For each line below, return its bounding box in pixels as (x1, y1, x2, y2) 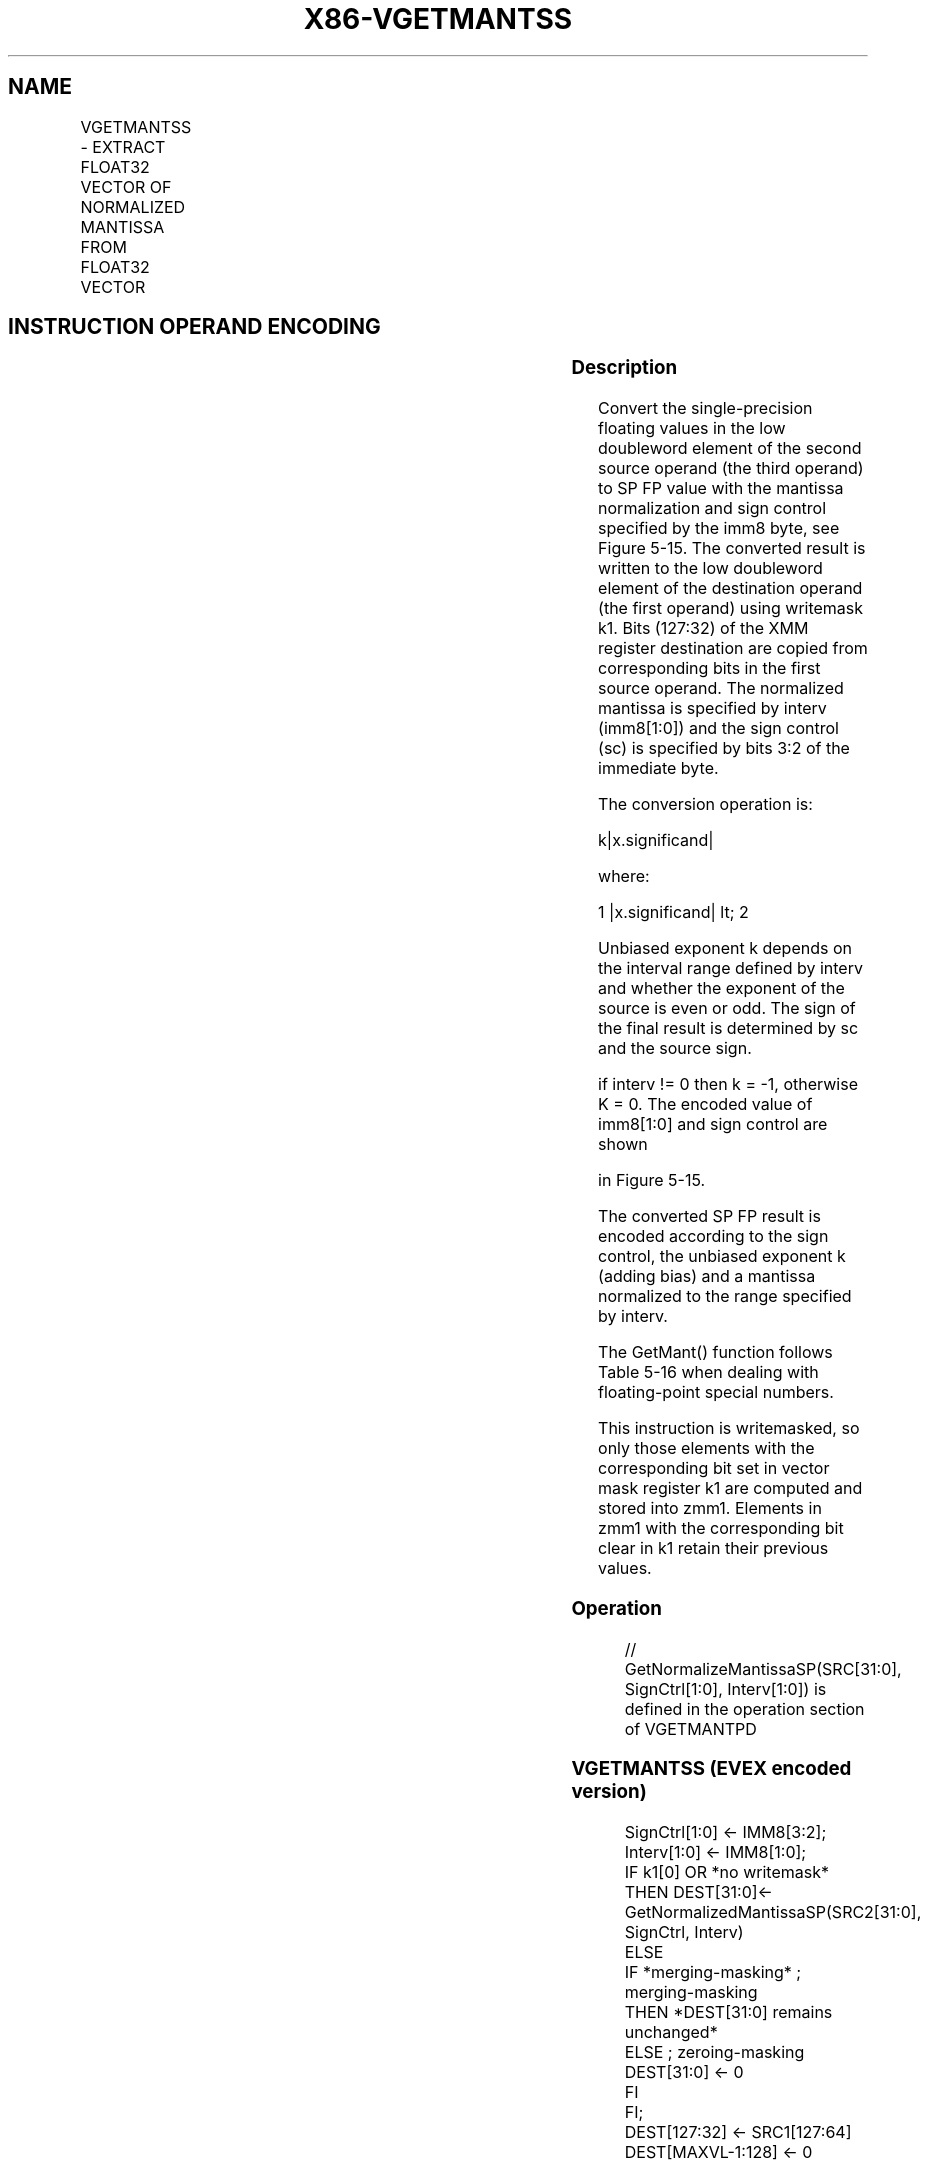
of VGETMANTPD (624, 1718, 757, 1739)
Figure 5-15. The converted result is (598, 538, 866, 559)
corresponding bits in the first (598, 658, 821, 679)
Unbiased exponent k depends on (598, 938, 852, 959)
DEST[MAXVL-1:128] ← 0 (624, 2142, 813, 2163)
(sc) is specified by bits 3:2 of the (598, 738, 850, 759)
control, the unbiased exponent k (598, 1246, 846, 1267)
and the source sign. (598, 1038, 752, 1059)
